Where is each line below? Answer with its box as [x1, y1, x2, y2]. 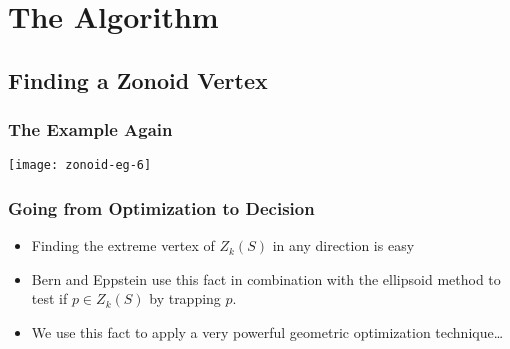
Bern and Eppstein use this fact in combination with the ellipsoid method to [31, 268, 501, 289]
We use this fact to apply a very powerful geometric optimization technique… [31, 322, 504, 343]
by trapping [149, 288, 221, 309]
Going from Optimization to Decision [8, 195, 315, 220]
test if [31, 288, 68, 309]
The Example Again [8, 117, 173, 142]
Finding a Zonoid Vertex [8, 64, 268, 95]
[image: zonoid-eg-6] [8, 158, 152, 173]
